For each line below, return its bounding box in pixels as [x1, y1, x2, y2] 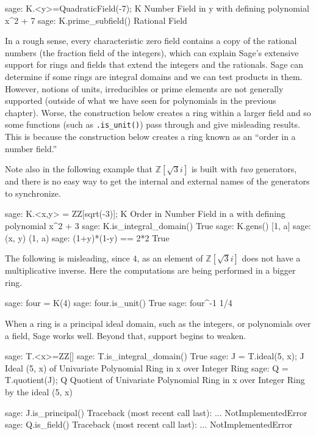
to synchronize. [5, 186, 61, 199]
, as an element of [137, 252, 203, 265]
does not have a [242, 252, 301, 265]
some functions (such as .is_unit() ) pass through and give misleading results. [5, 118, 300, 131]
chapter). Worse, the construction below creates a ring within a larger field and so [5, 106, 311, 119]
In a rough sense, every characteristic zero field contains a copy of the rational [5, 34, 297, 47]
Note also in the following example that [5, 163, 153, 175]
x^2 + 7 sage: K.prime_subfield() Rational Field [5, 13, 187, 26]
